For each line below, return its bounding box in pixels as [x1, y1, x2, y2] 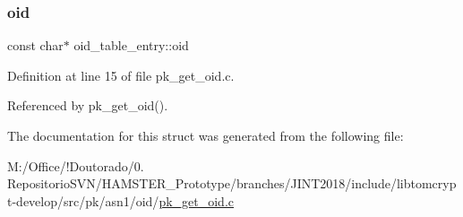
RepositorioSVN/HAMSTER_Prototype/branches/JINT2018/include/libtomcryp [7, 174, 457, 193]
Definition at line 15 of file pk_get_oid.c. [7, 65, 235, 84]
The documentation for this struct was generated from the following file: [7, 126, 404, 144]
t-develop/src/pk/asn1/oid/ [7, 191, 159, 210]
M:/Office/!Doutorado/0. [7, 156, 144, 175]
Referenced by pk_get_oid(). [7, 96, 168, 115]
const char [7, 36, 64, 55]
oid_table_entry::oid [73, 36, 189, 55]
